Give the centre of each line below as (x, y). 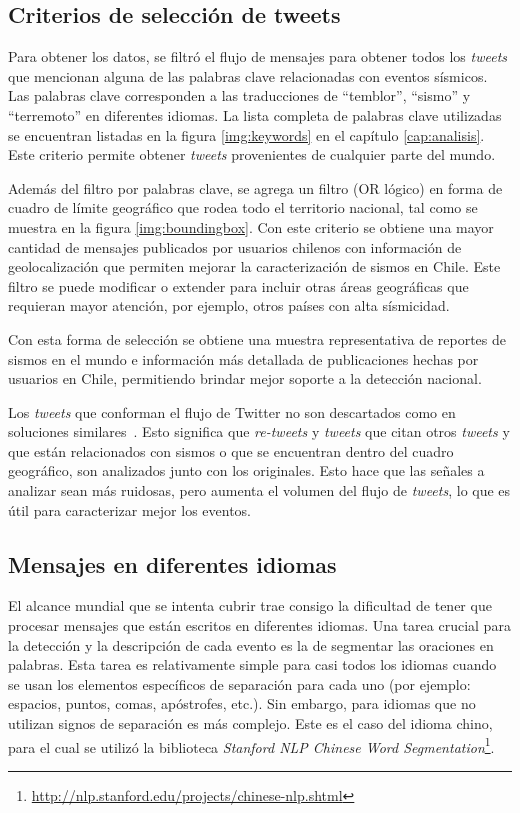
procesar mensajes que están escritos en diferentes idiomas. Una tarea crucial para (259, 625)
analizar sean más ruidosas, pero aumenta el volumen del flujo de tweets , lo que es (259, 490)
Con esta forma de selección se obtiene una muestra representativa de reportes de (257, 338)
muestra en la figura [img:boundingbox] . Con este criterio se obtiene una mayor (251, 226)
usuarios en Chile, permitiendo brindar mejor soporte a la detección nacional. (245, 378)
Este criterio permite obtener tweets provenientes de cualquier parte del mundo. (252, 154)
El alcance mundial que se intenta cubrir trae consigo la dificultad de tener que (250, 605)
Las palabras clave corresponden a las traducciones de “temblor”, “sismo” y (239, 95)
